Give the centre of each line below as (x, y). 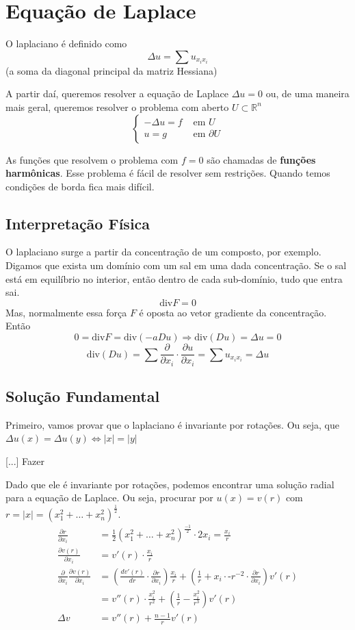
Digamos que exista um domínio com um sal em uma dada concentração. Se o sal (176, 265)
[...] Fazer (25, 461)
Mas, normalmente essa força (66, 312)
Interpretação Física (78, 223)
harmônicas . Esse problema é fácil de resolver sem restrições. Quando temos (168, 173)
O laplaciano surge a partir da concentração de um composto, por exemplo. (163, 252)
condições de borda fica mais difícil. (80, 186)
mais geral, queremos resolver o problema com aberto (117, 106)
